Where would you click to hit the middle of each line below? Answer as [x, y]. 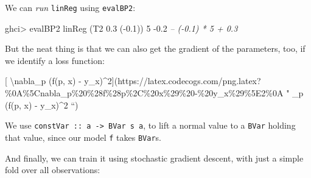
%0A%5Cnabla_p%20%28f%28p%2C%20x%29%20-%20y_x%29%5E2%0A [144, 93]
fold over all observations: [53, 170]
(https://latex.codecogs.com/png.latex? [187, 81]
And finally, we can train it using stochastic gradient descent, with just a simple [154, 158]
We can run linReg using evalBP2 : [70, 7]
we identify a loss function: [55, 60]
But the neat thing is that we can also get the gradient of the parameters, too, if [155, 48]
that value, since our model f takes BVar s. [83, 137]
